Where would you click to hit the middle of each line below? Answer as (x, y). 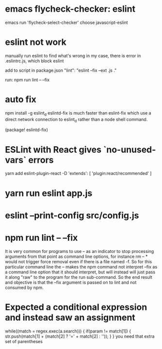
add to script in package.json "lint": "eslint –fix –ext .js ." (61, 70)
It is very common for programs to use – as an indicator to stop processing (80, 251)
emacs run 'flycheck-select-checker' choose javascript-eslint (66, 22)
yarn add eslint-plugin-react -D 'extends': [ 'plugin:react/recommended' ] (78, 174)
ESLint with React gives (53, 149)
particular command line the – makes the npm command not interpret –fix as (81, 267)
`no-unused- (130, 149)
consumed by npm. (24, 287)
